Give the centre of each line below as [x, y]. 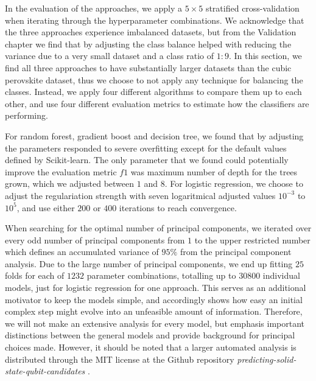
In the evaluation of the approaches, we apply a [94, 8]
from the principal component [236, 252]
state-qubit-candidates [45, 371]
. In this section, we [265, 56]
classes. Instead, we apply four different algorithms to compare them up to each [153, 92]
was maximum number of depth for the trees [214, 171]
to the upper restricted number [252, 239]
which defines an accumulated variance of [82, 252]
